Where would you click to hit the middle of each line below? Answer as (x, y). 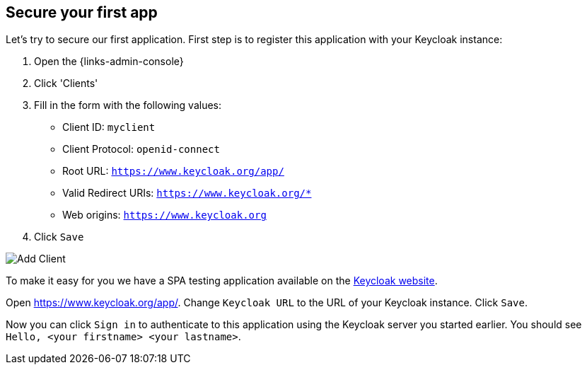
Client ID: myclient (109, 127)
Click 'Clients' (66, 83)
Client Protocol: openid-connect (141, 149)
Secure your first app (82, 12)
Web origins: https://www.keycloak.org (164, 215)
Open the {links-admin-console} (109, 62)
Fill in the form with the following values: (128, 105)
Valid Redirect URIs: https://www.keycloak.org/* (187, 193)
